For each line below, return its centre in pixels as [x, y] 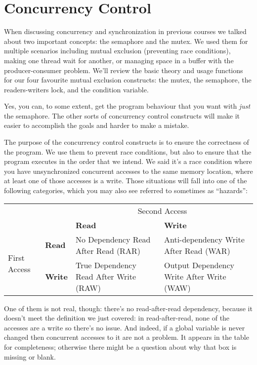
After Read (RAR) [108, 250]
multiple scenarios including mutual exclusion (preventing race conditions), [117, 51]
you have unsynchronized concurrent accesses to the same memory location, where [128, 171]
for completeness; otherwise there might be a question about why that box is [120, 347]
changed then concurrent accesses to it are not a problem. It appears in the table [127, 337]
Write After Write [195, 276]
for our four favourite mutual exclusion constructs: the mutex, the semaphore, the [128, 80]
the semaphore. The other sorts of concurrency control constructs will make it [122, 115]
